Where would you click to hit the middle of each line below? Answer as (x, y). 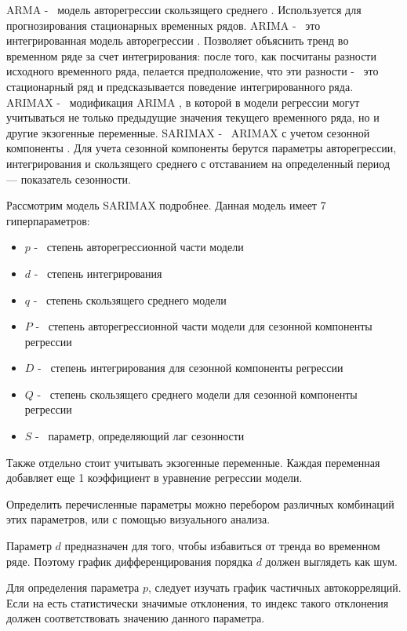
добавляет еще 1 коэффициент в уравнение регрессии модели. (154, 478)
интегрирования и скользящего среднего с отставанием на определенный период (198, 163)
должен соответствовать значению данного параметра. (136, 618)
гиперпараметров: (48, 220)
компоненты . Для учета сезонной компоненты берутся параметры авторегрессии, (202, 148)
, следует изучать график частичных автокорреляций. (275, 587)
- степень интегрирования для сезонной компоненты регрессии (191, 368)
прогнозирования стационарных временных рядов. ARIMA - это (164, 25)
